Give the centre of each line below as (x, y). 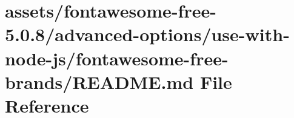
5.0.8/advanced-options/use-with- (147, 34)
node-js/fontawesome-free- (117, 58)
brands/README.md (99, 81)
